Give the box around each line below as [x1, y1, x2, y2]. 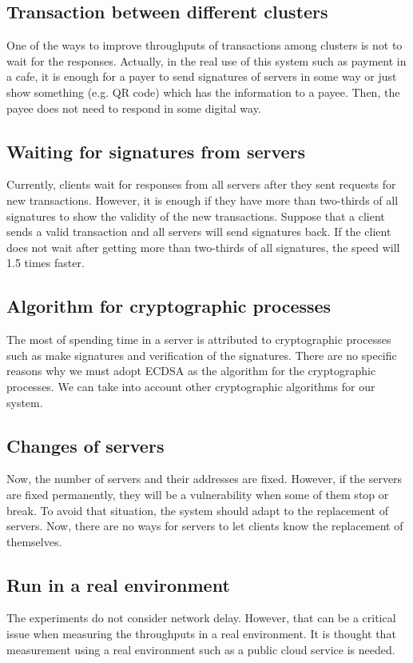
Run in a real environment [6, 572, 230, 597]
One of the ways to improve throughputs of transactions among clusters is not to [6, 37, 403, 54]
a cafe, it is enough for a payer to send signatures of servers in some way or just [6, 68, 397, 85]
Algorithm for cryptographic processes [6, 294, 332, 318]
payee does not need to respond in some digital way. [6, 99, 261, 116]
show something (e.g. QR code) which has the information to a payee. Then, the [6, 83, 400, 100]
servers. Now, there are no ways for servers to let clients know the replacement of [6, 517, 403, 534]
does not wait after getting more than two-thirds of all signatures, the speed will [6, 238, 400, 255]
